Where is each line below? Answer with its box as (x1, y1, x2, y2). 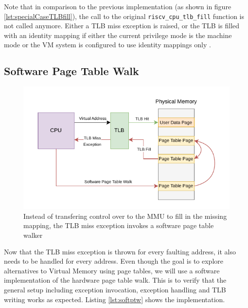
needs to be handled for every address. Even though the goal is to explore (4, 256, 223, 266)
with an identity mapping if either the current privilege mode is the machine (4, 30, 232, 40)
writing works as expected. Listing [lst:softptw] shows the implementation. (4, 294, 225, 304)
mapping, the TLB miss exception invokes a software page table (23, 220, 214, 231)
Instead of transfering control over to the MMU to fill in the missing (23, 211, 227, 221)
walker (23, 230, 43, 240)
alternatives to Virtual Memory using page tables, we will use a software (4, 265, 220, 275)
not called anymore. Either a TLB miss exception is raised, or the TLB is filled (4, 20, 240, 31)
